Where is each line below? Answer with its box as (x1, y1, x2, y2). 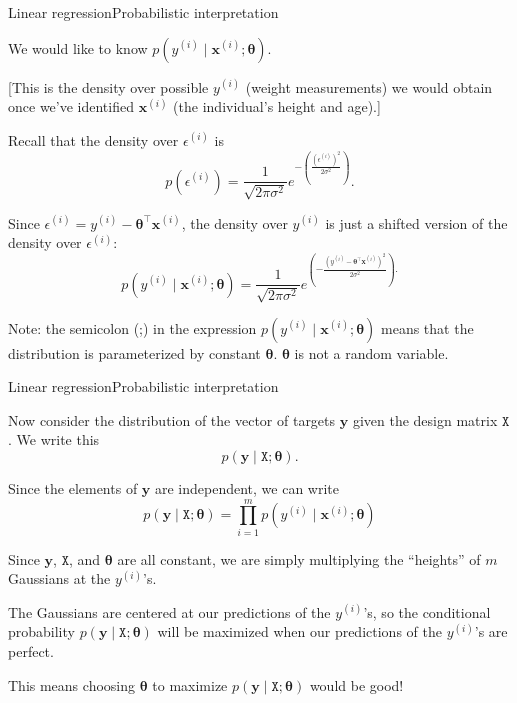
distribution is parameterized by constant (8, 342, 261, 363)
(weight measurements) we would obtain (245, 76, 493, 97)
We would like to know (8, 37, 148, 58)
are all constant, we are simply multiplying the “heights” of (117, 548, 481, 569)
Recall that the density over (8, 129, 179, 150)
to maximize (152, 674, 228, 695)
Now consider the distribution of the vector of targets (8, 409, 336, 430)
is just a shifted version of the (325, 212, 508, 233)
